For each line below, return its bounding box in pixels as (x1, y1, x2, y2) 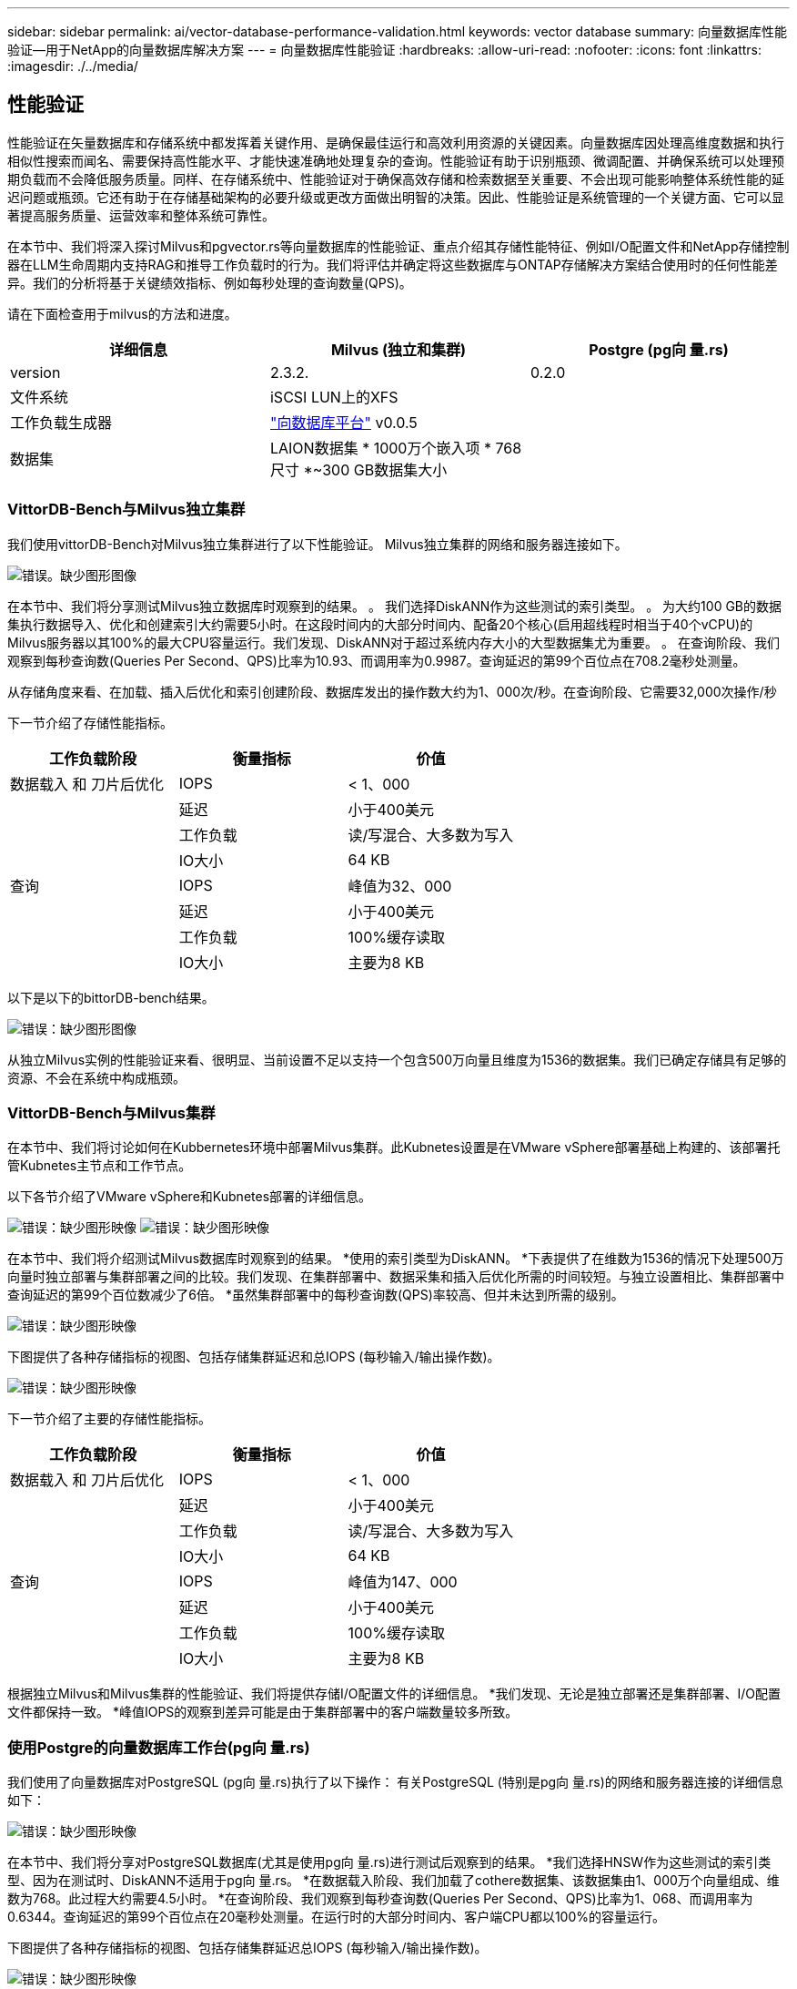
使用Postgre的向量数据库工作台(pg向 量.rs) (7, 1738, 310, 1757)
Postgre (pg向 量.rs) (589, 340, 729, 359)
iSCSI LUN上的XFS (269, 387, 398, 406)
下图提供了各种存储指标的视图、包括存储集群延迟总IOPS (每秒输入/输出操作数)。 (7, 1940, 488, 1956)
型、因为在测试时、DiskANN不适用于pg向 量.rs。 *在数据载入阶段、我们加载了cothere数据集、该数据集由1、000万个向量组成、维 (7, 1872, 780, 1889)
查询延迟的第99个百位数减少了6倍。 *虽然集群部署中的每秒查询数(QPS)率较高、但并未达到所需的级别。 (7, 1287, 624, 1303)
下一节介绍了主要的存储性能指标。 (7, 1411, 211, 1427)
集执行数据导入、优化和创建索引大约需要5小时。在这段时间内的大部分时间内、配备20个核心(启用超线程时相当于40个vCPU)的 (7, 616, 753, 632)
